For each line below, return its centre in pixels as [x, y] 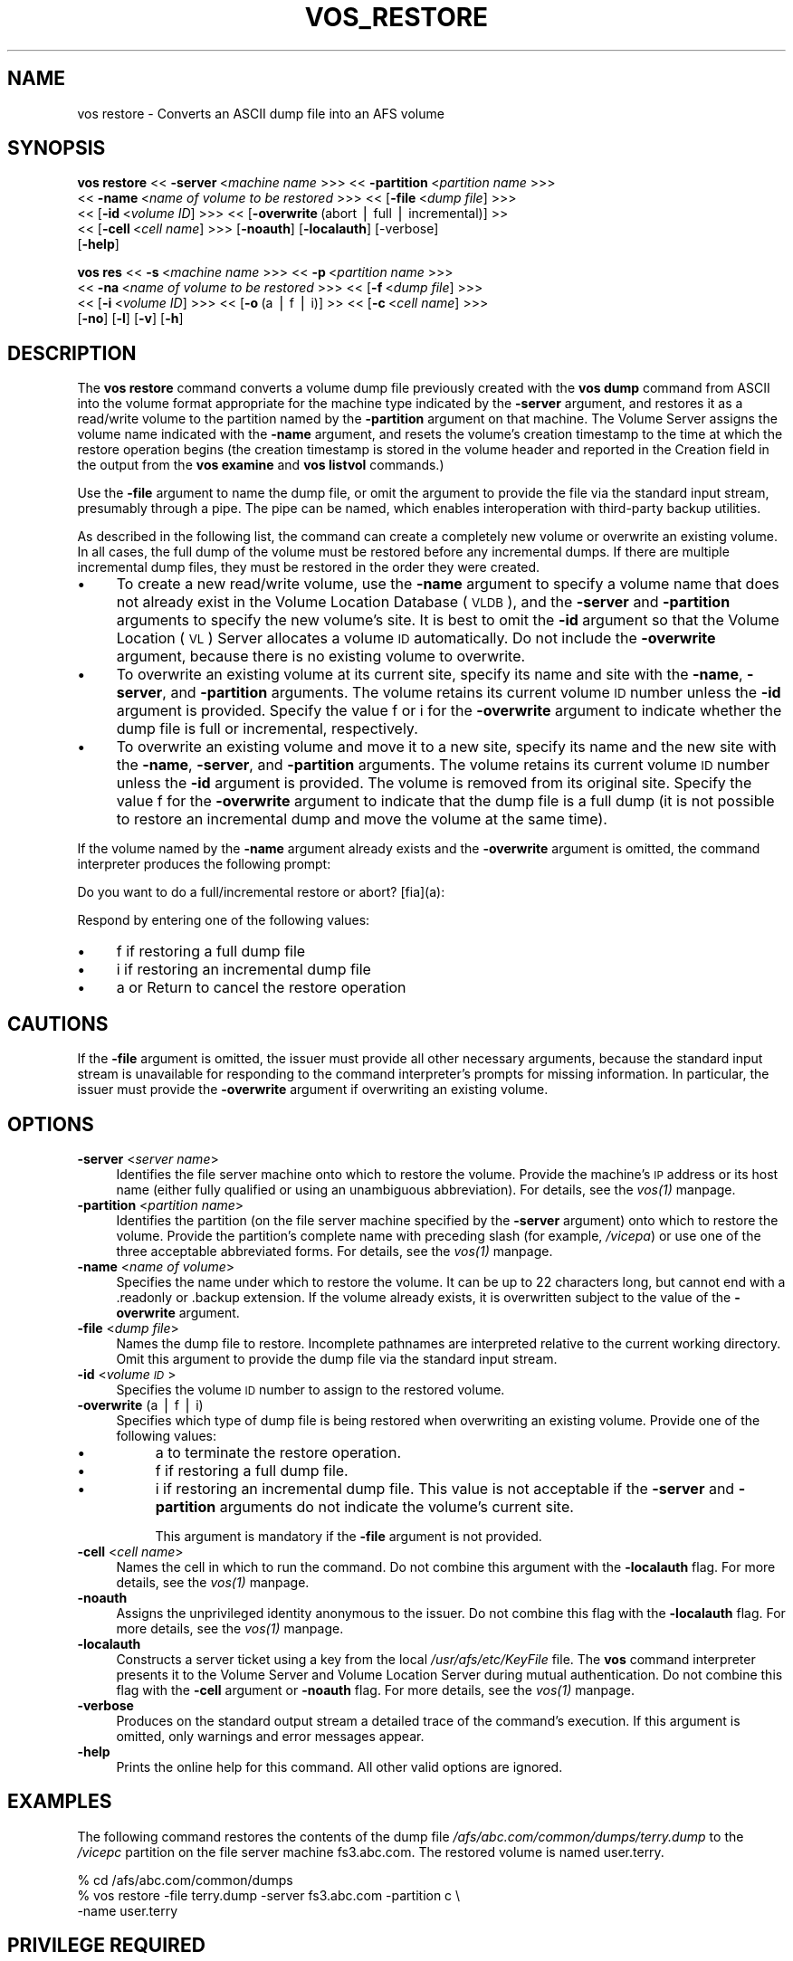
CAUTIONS [58, 1023]
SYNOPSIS [57, 148]
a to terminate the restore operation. [278, 1452]
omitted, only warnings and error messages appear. [270, 1736]
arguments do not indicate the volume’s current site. [396, 1506]
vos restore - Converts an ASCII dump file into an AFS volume [261, 113]
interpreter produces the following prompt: [204, 864]
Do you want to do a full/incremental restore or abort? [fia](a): [261, 892]
